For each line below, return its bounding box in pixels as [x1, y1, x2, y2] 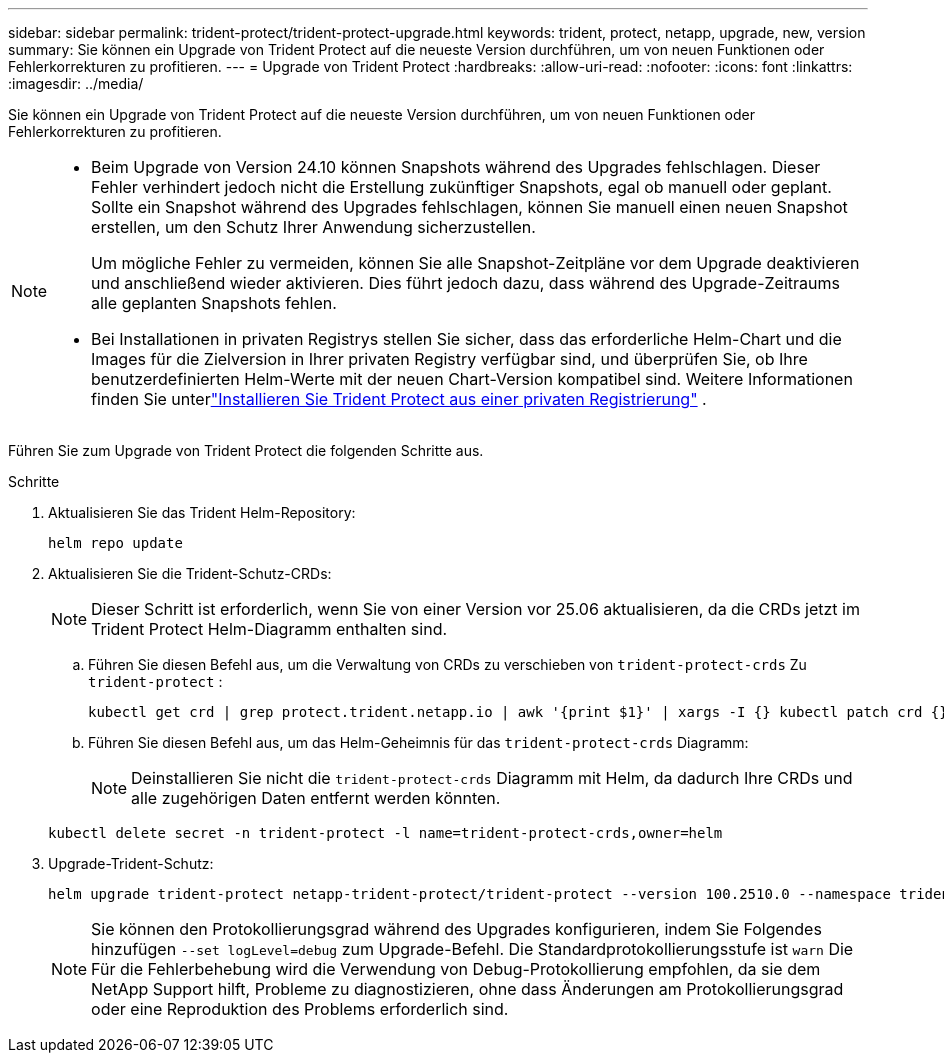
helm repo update [48, 535, 183, 551]
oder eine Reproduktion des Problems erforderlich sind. [91, 999, 509, 1019]
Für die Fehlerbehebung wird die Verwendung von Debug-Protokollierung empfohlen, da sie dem [91, 959, 821, 979]
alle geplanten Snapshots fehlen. [91, 293, 337, 313]
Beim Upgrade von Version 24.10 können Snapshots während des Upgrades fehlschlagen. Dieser [91, 157, 821, 177]
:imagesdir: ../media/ [8, 75, 144, 92]
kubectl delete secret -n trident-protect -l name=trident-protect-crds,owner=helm [48, 825, 723, 841]
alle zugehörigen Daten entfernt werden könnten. [131, 788, 501, 808]
